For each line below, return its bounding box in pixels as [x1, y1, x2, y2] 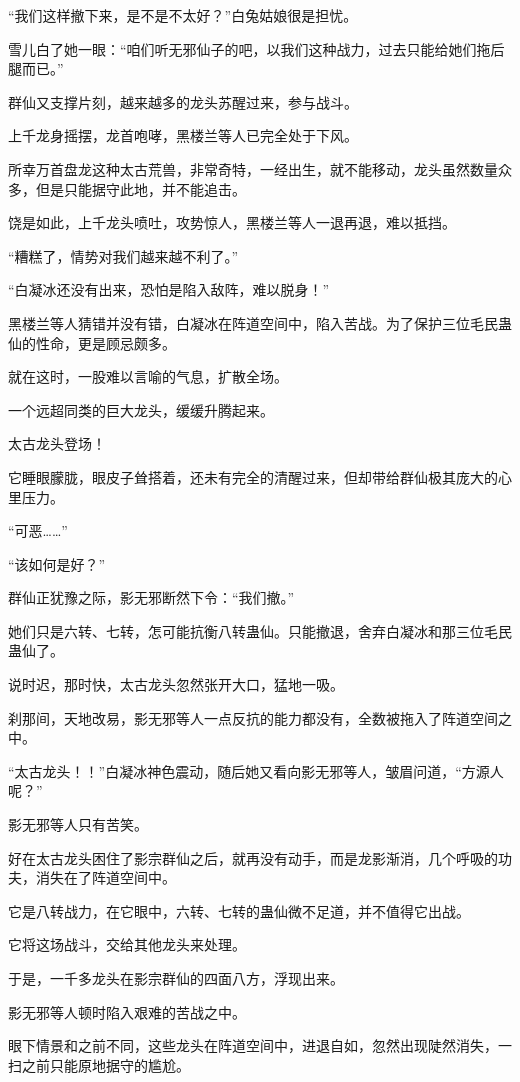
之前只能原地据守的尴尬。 [21, 1054, 190, 1075]
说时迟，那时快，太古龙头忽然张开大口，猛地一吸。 [8, 674, 344, 695]
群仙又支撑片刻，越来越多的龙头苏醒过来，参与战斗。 [8, 91, 358, 112]
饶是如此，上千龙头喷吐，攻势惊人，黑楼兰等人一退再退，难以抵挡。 [8, 212, 456, 233]
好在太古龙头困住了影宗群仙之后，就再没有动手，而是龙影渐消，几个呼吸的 [8, 847, 498, 868]
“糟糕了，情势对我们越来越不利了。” [8, 245, 239, 266]
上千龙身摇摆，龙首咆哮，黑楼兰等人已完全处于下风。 [8, 125, 358, 146]
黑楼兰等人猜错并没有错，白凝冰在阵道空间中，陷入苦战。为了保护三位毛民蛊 [8, 312, 512, 333]
